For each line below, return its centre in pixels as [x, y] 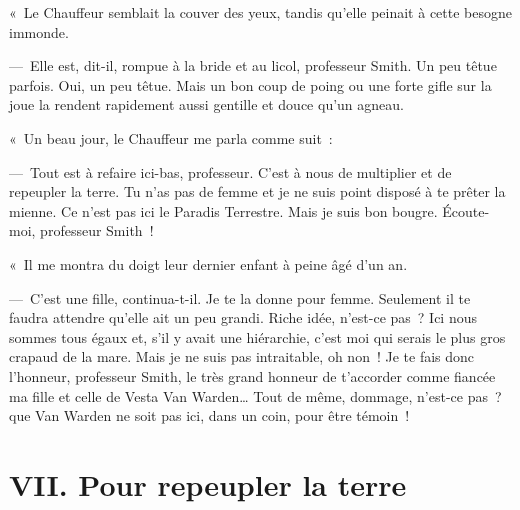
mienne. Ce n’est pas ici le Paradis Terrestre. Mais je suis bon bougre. [223, 210]
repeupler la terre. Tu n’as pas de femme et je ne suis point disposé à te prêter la [257, 191]
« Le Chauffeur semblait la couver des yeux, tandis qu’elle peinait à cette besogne [260, 12]
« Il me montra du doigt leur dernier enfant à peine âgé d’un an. [208, 263]
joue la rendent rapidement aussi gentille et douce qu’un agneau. [206, 104]
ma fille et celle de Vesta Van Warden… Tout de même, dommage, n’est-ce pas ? [255, 395]
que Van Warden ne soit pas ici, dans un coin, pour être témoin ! [209, 415]
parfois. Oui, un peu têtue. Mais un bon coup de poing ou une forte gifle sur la [250, 84]
